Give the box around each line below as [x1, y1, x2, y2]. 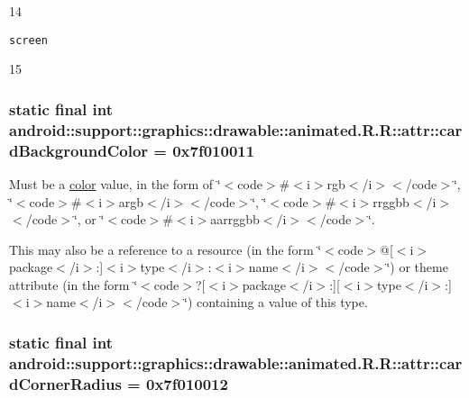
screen [9, 33, 48, 47]
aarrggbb [210, 210, 260, 229]
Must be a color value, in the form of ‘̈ [9, 174, 221, 193]
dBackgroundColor [9, 139, 149, 161]
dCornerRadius [9, 372, 122, 394]
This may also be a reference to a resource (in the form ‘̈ [9, 240, 322, 258]
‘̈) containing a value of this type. [184, 293, 368, 312]
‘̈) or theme [386, 258, 448, 276]
